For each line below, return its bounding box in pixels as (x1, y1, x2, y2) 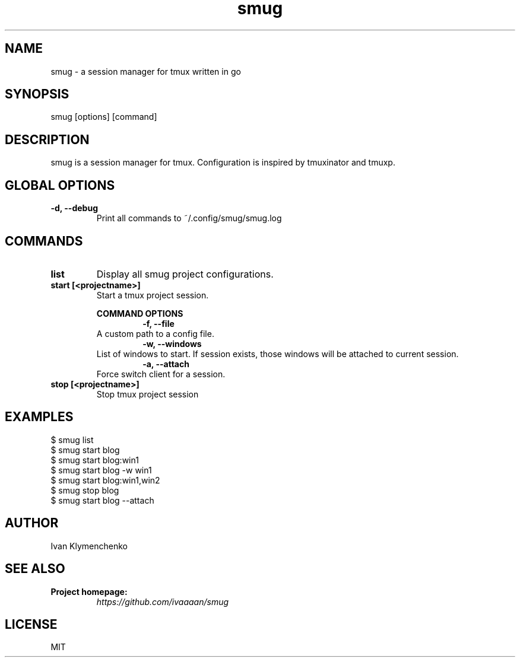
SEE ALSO (5, 561, 65, 577)
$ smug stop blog (50, 485, 119, 495)
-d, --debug (50, 203, 98, 214)
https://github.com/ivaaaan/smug (96, 596, 229, 607)
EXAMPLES (5, 409, 74, 425)
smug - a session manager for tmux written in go (50, 66, 241, 77)
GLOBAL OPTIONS (5, 177, 115, 193)
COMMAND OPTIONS (96, 308, 183, 319)
